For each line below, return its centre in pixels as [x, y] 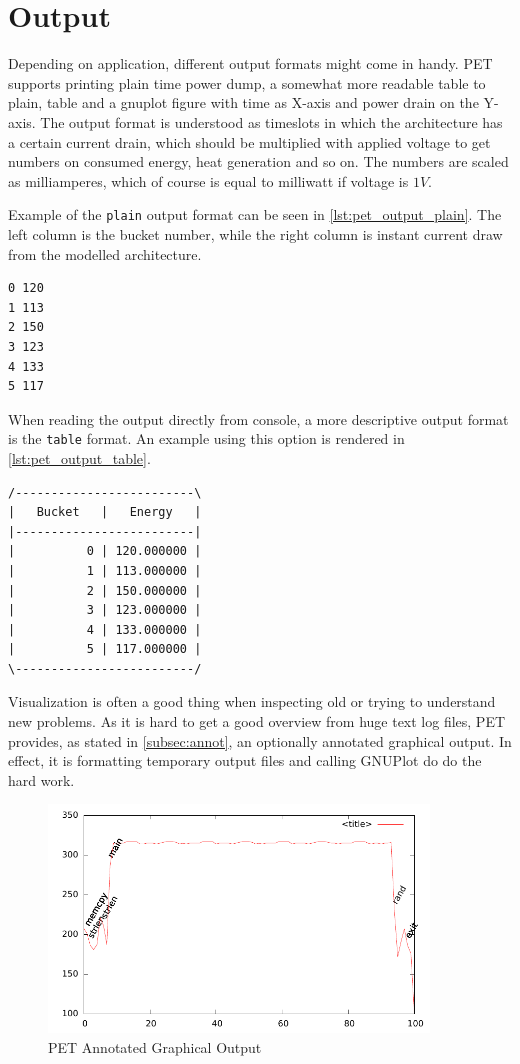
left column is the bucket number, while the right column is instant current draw [255, 233]
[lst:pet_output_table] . [79, 457]
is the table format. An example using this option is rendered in [206, 438]
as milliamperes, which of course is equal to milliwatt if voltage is [208, 180]
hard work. [41, 779]
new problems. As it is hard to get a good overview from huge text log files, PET [257, 721]
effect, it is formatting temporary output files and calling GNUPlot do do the [245, 760]
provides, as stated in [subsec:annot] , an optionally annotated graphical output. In [260, 740]
